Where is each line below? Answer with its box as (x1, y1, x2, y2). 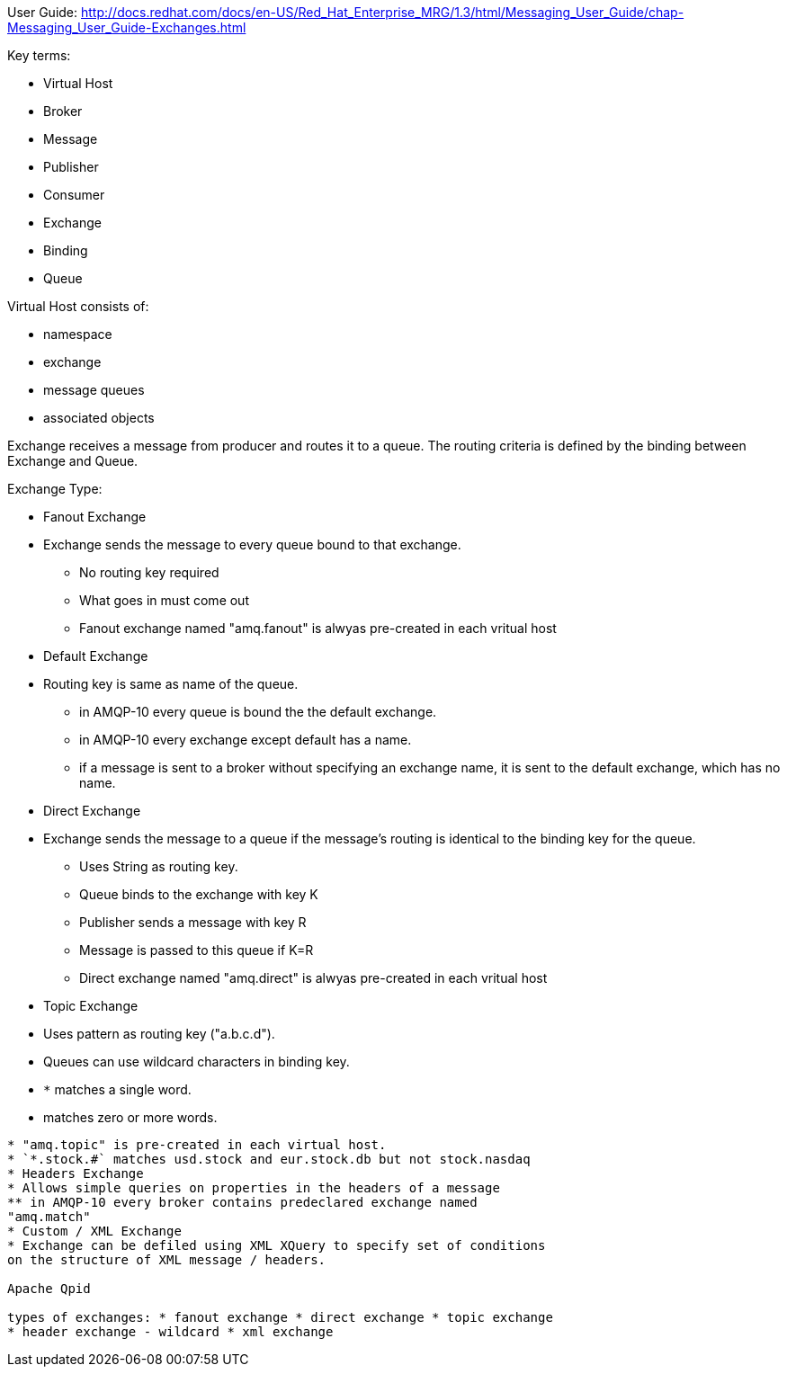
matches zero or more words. (43, 1110, 218, 1125)
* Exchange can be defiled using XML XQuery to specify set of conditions (7, 1238, 546, 1253)
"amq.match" (7, 1209, 91, 1224)
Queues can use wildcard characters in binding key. (43, 1054, 350, 1069)
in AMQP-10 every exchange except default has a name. (79, 732, 412, 747)
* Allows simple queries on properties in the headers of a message (7, 1181, 500, 1195)
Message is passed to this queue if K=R (79, 942, 314, 958)
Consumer (43, 187, 105, 202)
